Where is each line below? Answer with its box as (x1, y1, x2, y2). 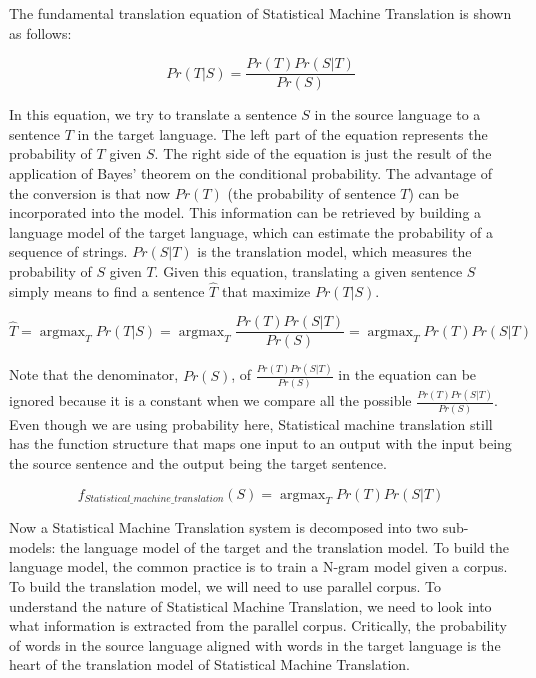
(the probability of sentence (227, 182, 396, 203)
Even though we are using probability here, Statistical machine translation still (9, 413, 493, 434)
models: (9, 536, 56, 557)
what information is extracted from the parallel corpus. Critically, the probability (9, 615, 507, 636)
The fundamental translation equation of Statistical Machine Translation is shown (9, 3, 512, 23)
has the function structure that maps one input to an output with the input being (9, 433, 512, 454)
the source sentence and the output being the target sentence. (9, 452, 387, 473)
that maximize (221, 280, 311, 301)
